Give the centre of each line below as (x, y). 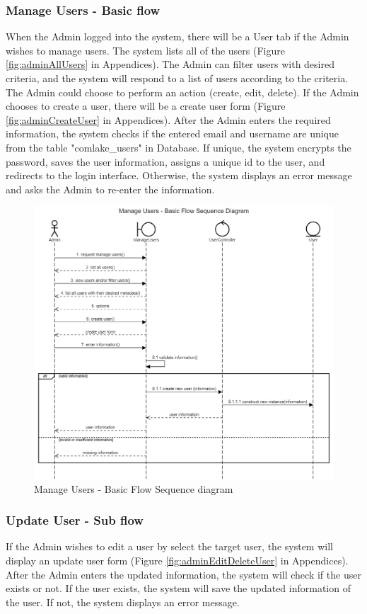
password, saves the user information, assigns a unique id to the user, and (165, 161)
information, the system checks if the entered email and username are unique (172, 133)
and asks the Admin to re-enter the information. (110, 189)
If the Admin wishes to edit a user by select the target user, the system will (169, 546)
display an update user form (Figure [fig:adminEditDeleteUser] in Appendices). (177, 560)
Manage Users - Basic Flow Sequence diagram (134, 488)
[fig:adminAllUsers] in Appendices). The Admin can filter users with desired (170, 64)
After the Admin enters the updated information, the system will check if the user (183, 574)
